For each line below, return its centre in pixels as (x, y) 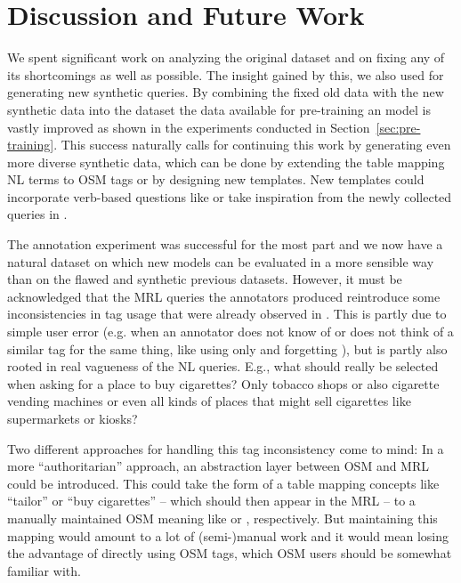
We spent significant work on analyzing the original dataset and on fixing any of (226, 57)
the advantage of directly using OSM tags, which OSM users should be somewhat (230, 553)
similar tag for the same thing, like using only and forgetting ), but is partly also (227, 348)
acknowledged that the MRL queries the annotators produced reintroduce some (224, 296)
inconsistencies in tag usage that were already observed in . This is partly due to (227, 314)
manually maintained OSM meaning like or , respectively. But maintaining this (222, 518)
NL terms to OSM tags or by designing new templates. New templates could (216, 179)
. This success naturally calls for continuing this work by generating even (252, 145)
